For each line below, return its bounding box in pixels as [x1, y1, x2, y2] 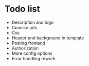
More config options [11, 50, 53, 56]
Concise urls [11, 24, 37, 30]
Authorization [11, 45, 39, 51]
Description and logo [11, 19, 54, 25]
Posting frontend [11, 40, 46, 46]
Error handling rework [11, 55, 55, 61]
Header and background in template [11, 35, 84, 41]
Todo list [4, 3, 40, 15]
